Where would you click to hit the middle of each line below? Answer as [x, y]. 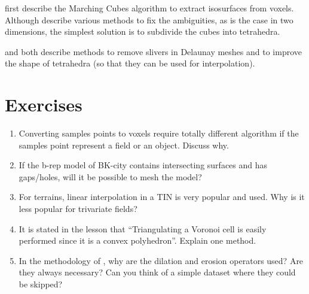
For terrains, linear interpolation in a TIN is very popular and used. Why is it [162, 197]
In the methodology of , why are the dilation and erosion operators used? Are [161, 260]
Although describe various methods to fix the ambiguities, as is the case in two [149, 19]
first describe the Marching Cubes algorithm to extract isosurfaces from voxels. [149, 8]
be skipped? [41, 284]
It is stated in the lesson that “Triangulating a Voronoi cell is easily [143, 228]
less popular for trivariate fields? [78, 209]
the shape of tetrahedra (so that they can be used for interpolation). [130, 63]
